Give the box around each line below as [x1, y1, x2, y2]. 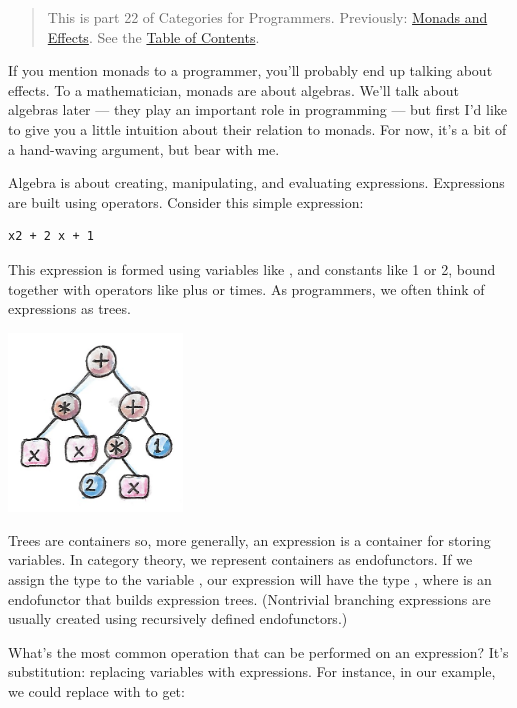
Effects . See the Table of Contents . [47, 26, 260, 47]
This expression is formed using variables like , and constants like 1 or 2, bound [8, 258, 496, 279]
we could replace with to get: [8, 680, 185, 701]
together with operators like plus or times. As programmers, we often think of [8, 278, 485, 299]
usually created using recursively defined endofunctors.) [8, 608, 348, 629]
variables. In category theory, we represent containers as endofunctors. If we [8, 549, 473, 570]
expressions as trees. [8, 298, 131, 319]
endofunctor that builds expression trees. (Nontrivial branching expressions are [8, 588, 491, 609]
